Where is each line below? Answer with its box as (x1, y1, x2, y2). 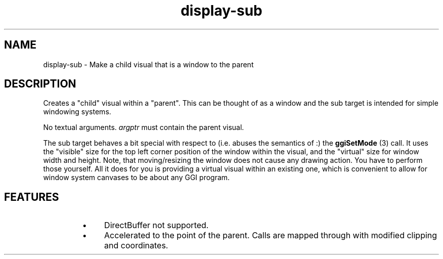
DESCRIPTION (4, 77, 76, 91)
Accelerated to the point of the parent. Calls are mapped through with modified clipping (104, 230, 437, 241)
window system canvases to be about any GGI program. (43, 173, 230, 182)
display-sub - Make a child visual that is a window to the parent (43, 60, 254, 69)
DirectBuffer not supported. (104, 220, 209, 231)
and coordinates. (104, 240, 168, 251)
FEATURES (4, 190, 59, 203)
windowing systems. (43, 107, 111, 116)
